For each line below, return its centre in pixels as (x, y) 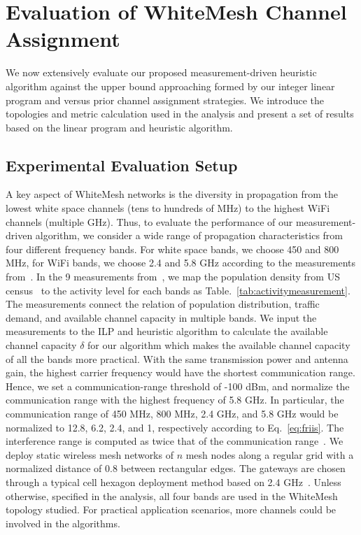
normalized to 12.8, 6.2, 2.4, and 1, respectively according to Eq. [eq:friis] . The (175, 427)
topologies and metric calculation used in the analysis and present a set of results (180, 114)
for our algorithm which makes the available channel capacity (219, 345)
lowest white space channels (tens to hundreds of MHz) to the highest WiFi (168, 208)
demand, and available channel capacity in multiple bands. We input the (161, 317)
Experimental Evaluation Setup (122, 165)
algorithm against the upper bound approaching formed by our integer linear (170, 86)
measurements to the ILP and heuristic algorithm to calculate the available (167, 331)
